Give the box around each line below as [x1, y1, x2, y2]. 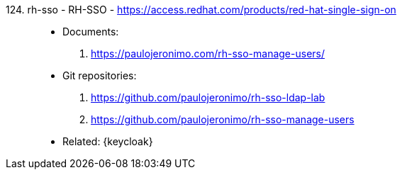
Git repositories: [62, 69, 137, 81]
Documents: [62, 26, 119, 38]
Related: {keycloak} [62, 135, 153, 147]
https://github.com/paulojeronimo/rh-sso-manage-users [91, 113, 354, 125]
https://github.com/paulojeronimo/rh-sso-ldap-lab [91, 91, 325, 103]
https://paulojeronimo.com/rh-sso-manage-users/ [91, 47, 325, 60]
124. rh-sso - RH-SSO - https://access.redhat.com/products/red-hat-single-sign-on [6, 4, 396, 16]
